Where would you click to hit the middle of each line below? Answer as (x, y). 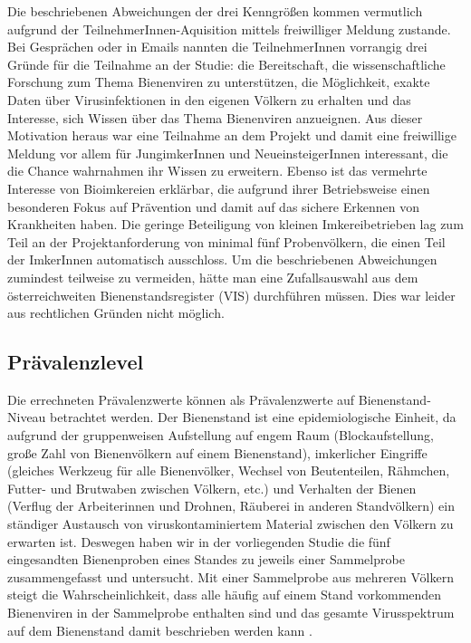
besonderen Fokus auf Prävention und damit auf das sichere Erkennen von (213, 206)
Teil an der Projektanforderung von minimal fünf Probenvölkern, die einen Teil (226, 241)
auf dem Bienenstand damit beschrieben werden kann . (160, 630)
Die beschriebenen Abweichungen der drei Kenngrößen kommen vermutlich (215, 11)
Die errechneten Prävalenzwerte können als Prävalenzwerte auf (181, 399)
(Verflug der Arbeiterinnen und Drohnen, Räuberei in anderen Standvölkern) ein (231, 506)
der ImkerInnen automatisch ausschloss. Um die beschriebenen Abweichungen (222, 259)
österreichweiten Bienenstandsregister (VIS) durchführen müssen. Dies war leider (231, 295)
